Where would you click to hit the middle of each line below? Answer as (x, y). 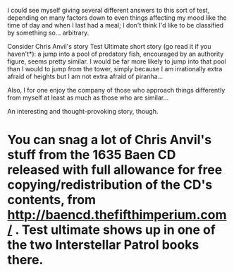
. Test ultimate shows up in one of (116, 230)
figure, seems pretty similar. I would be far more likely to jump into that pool (117, 61)
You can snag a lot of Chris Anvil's (110, 140)
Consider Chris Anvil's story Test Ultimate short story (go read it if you (109, 46)
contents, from (52, 200)
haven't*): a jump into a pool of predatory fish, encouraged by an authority (116, 54)
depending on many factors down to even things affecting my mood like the (117, 18)
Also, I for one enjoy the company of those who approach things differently (116, 90)
